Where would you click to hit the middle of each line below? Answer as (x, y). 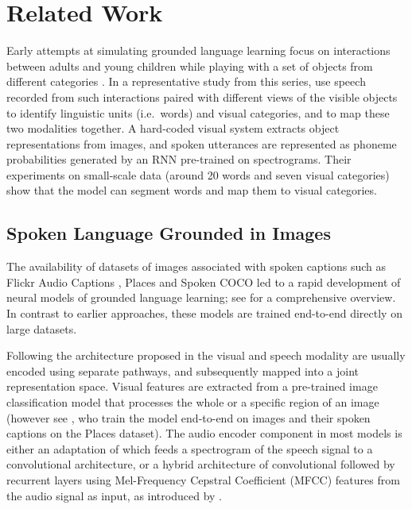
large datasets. (42, 328)
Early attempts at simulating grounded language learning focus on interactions (198, 50)
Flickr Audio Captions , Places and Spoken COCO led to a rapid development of (204, 281)
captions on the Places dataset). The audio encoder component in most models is (204, 433)
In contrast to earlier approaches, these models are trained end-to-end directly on (204, 313)
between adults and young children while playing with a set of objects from (190, 66)
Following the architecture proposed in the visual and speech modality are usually (206, 355)
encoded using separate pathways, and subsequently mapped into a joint (183, 370)
